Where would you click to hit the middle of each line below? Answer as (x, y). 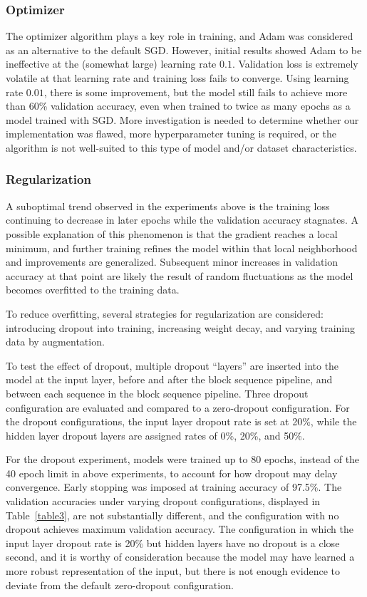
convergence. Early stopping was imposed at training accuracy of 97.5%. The (174, 487)
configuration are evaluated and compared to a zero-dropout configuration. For (178, 407)
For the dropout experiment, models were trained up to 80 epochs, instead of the (183, 459)
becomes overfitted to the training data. (93, 290)
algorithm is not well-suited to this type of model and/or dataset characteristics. (181, 147)
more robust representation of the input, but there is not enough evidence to (173, 571)
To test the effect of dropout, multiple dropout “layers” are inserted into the (172, 365)
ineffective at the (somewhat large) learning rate (111, 64)
